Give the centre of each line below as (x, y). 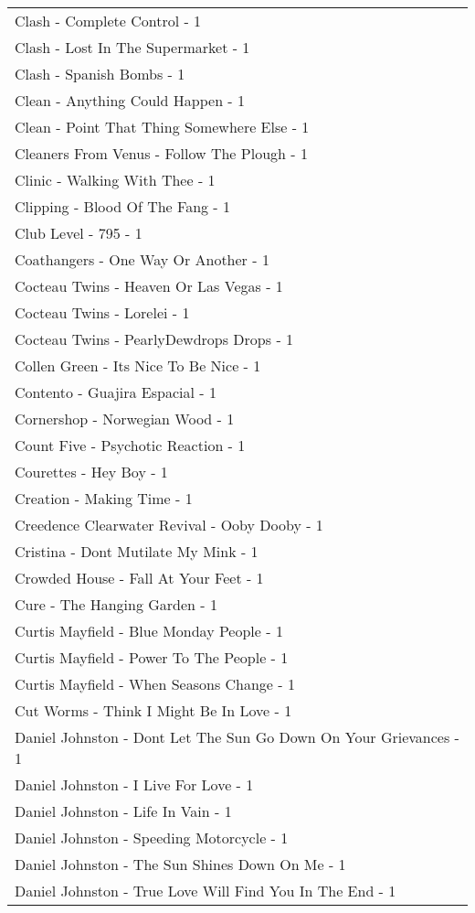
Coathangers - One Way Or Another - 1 (142, 259)
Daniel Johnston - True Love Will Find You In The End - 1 (206, 891)
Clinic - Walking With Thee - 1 (115, 180)
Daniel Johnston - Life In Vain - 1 (123, 811)
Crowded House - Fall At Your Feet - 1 (139, 578)
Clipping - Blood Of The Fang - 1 (123, 206)
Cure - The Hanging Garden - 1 (116, 604)
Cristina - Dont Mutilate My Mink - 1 (137, 551)
